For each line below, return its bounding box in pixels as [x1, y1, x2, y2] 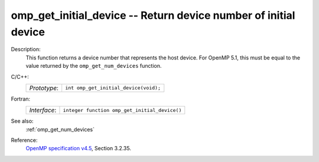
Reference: [11, 137, 38, 144]
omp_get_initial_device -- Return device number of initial [11, 9, 295, 22]
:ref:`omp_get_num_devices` [25, 125, 95, 133]
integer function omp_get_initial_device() [63, 107, 182, 113]
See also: [11, 118, 34, 125]
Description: [11, 46, 41, 53]
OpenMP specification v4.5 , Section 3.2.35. [25, 145, 131, 152]
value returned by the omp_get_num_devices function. [25, 62, 162, 70]
